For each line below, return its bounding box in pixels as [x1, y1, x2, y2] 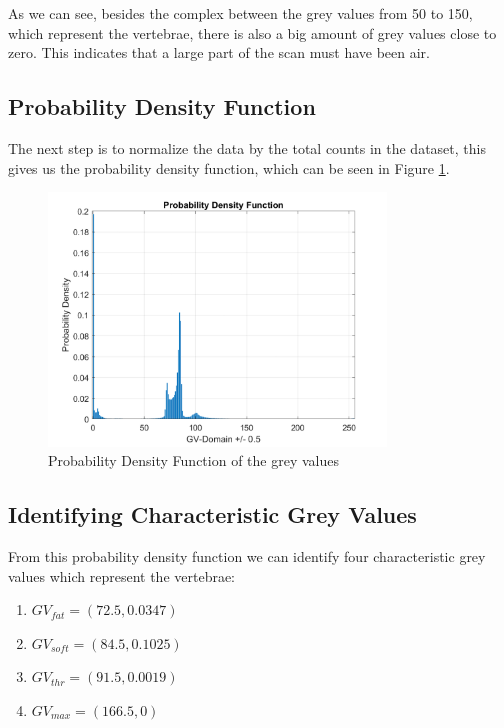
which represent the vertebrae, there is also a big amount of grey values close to [8, 22, 497, 43]
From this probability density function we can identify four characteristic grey [8, 545, 486, 566]
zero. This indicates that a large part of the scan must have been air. [8, 42, 430, 63]
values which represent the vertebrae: [8, 565, 236, 586]
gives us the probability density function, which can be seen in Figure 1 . [8, 157, 450, 178]
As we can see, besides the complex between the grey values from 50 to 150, [8, 3, 473, 23]
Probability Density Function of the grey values [48, 450, 339, 471]
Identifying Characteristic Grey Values [8, 499, 417, 530]
